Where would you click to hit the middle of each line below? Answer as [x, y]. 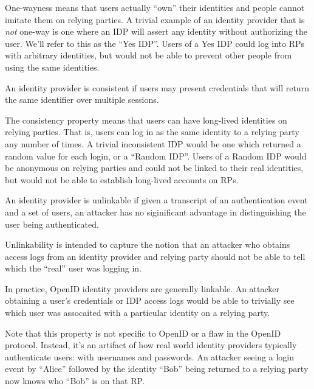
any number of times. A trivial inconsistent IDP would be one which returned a [153, 143]
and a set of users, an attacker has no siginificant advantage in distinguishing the [155, 212]
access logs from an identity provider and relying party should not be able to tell [155, 256]
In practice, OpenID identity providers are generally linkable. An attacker [142, 288]
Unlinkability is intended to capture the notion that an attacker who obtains [148, 244]
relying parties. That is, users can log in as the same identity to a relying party [152, 132]
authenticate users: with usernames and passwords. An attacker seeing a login [149, 356]
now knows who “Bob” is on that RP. [75, 381]
